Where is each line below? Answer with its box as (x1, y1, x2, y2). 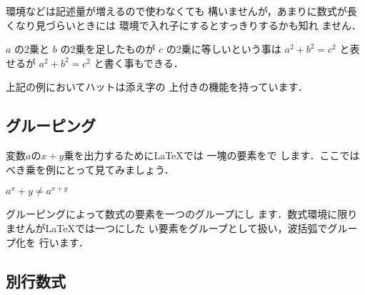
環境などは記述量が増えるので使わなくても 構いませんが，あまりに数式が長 (6, 4, 357, 18)
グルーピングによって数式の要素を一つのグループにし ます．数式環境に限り (6, 206, 358, 221)
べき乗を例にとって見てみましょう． (6, 161, 174, 176)
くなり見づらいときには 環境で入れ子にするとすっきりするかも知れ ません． (6, 17, 362, 32)
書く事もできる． (104, 55, 184, 70)
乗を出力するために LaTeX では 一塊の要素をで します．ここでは (64, 148, 360, 163)
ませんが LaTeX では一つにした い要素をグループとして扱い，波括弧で (6, 221, 328, 236)
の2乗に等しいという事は (166, 41, 281, 56)
